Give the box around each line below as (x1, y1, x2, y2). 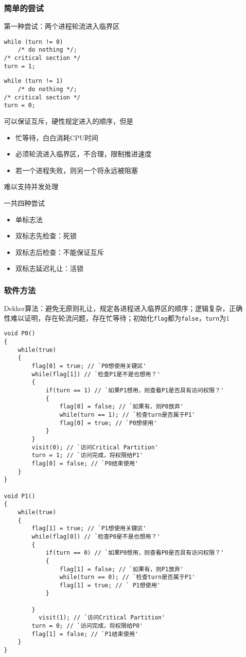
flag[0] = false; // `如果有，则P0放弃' (59, 403, 184, 410)
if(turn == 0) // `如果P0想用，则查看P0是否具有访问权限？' (45, 549, 224, 557)
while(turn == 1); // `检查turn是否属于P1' (59, 411, 195, 419)
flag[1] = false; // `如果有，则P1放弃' (59, 565, 184, 573)
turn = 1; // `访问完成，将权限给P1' (32, 452, 143, 459)
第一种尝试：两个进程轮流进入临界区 (4, 21, 120, 31)
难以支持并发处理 (4, 181, 58, 192)
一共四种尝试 (4, 198, 45, 208)
